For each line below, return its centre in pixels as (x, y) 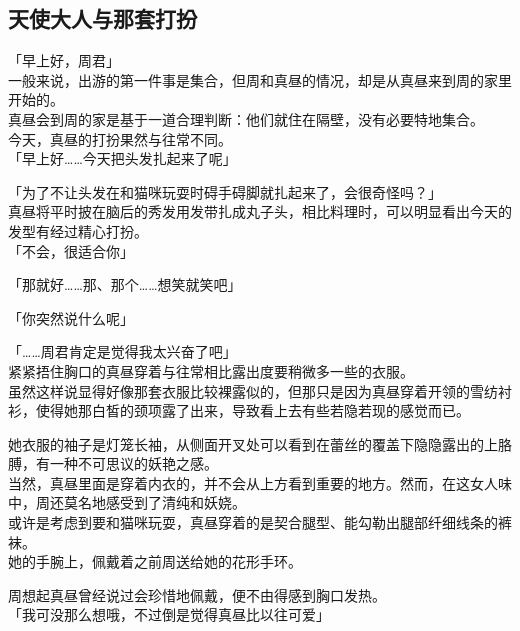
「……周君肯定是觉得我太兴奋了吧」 (122, 351)
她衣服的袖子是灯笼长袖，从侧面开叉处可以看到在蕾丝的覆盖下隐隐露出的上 (253, 443)
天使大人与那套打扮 (102, 18)
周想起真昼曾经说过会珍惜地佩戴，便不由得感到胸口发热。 (197, 594)
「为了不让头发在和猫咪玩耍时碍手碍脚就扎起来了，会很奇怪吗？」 (225, 191)
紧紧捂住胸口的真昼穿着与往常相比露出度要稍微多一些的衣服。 (211, 370)
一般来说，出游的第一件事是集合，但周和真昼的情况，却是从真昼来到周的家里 (260, 79)
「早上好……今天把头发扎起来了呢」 (122, 158)
